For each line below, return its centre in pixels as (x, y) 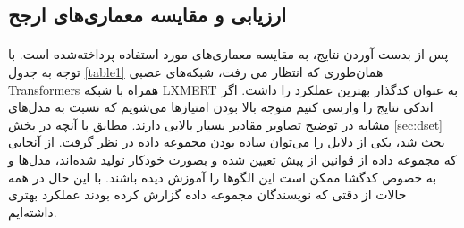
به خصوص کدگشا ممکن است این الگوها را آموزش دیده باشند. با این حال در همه (223, 177)
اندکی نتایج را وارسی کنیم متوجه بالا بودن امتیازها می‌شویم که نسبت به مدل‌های (221, 107)
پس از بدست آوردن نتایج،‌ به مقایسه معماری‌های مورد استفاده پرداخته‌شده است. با (228, 54)
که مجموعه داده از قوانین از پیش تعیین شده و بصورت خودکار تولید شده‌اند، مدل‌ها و (232, 159)
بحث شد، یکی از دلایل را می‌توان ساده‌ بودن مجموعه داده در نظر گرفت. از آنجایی (227, 142)
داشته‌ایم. (33, 211)
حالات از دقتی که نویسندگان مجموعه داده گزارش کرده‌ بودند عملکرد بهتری (207, 194)
